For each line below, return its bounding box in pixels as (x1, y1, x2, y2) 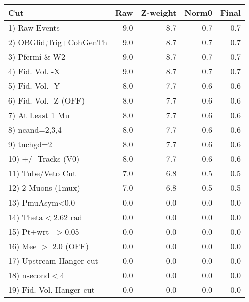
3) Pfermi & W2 (8, 51, 66, 62)
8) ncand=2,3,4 (8, 124, 62, 135)
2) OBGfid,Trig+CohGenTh (8, 36, 107, 48)
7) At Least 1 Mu (8, 109, 70, 121)
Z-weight (141, 7, 177, 18)
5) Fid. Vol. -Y (8, 80, 60, 91)
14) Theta (8, 211, 43, 223)
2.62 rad (53, 211, 82, 223)
